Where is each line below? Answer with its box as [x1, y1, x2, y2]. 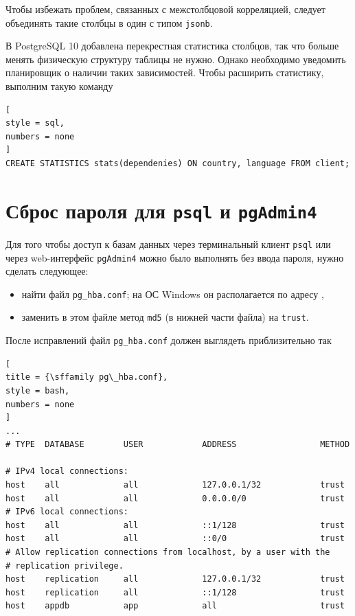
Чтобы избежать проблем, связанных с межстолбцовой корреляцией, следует [5, 2, 325, 16]
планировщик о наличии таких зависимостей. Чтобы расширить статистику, [5, 65, 324, 80]
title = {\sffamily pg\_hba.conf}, [5, 372, 168, 383]
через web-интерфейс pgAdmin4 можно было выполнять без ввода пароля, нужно [5, 250, 344, 264]
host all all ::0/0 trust [5, 534, 345, 544]
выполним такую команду [5, 79, 113, 93]
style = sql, [5, 118, 65, 128]
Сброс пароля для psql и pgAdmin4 [5, 196, 317, 224]
